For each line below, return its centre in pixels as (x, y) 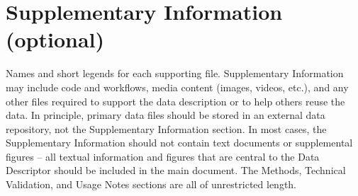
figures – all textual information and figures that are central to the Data (163, 156)
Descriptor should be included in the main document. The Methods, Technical (176, 170)
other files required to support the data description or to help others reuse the (175, 101)
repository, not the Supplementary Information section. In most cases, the (166, 128)
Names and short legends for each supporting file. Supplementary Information (175, 73)
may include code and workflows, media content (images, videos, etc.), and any (177, 87)
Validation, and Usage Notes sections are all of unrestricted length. (151, 184)
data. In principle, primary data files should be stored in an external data (166, 115)
